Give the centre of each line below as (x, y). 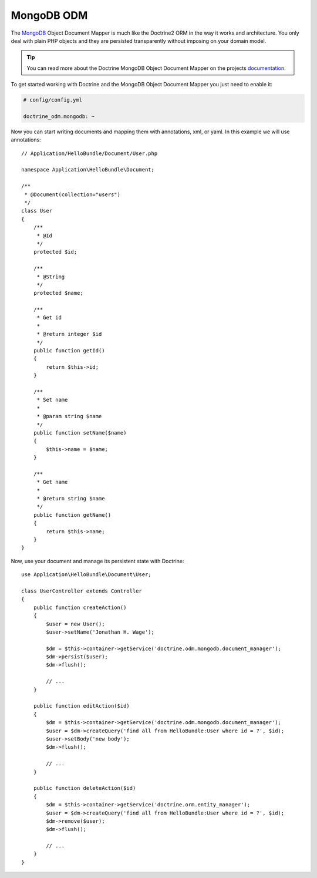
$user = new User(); (75, 624)
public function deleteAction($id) (85, 788)
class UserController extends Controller (82, 591)
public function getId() (69, 351)
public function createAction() (80, 607)
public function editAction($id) (82, 706)
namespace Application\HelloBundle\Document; (88, 170)
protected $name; (58, 293)
